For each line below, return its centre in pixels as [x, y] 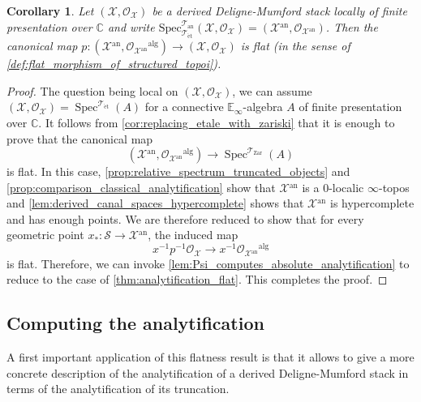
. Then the [352, 26]
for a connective [184, 107]
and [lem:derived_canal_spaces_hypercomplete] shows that [155, 203]
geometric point [45, 235]
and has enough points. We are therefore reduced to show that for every [185, 218]
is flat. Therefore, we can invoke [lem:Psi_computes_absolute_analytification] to [208, 263]
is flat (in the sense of [295, 46]
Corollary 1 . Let [50, 11]
